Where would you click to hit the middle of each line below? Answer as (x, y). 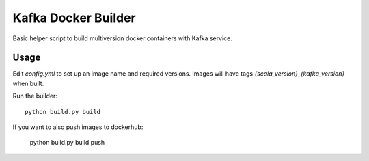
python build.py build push (67, 143)
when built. (28, 83)
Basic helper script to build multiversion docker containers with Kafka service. (122, 38)
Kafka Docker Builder (74, 18)
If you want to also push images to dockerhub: (78, 127)
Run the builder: (35, 96)
